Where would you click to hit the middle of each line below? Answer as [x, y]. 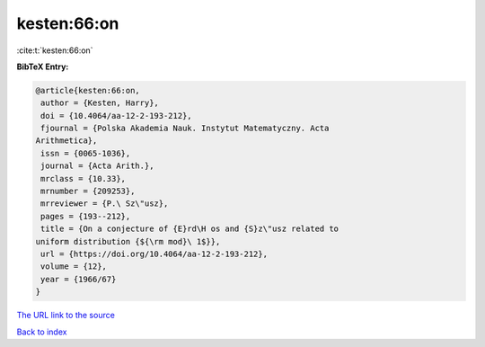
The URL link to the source [66, 316]
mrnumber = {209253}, [88, 191]
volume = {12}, [74, 267]
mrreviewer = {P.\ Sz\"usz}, [105, 204]
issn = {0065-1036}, [86, 153]
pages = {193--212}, [86, 216]
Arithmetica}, [66, 141]
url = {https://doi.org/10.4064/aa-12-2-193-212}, [154, 254]
